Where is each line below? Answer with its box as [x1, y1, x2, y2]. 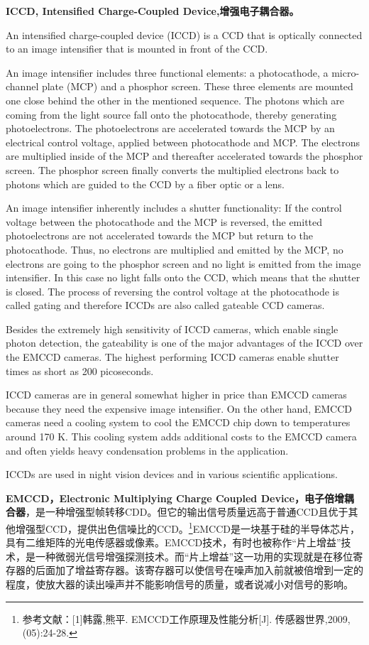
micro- [331, 65, 360, 80]
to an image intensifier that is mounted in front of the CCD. [6, 41, 268, 56]
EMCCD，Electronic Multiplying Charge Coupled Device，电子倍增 [6, 490, 344, 505]
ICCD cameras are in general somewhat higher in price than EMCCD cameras [6, 387, 347, 402]
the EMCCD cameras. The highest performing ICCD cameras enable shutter [6, 349, 339, 364]
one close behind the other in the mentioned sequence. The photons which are [6, 92, 345, 107]
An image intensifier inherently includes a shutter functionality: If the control [6, 200, 342, 215]
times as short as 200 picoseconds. [6, 363, 154, 378]
